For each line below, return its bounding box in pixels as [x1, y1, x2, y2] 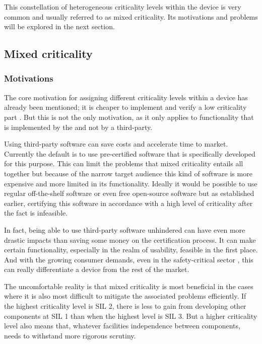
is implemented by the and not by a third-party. [4, 121, 153, 132]
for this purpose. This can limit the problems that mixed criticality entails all [4, 158, 243, 169]
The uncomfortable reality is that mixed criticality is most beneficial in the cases [4, 281, 253, 291]
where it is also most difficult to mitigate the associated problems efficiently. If [4, 291, 246, 301]
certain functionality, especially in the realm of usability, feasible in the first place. [4, 244, 258, 255]
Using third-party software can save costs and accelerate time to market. [4, 139, 228, 149]
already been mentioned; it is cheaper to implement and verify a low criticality [4, 102, 247, 112]
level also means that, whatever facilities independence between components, [4, 320, 240, 331]
